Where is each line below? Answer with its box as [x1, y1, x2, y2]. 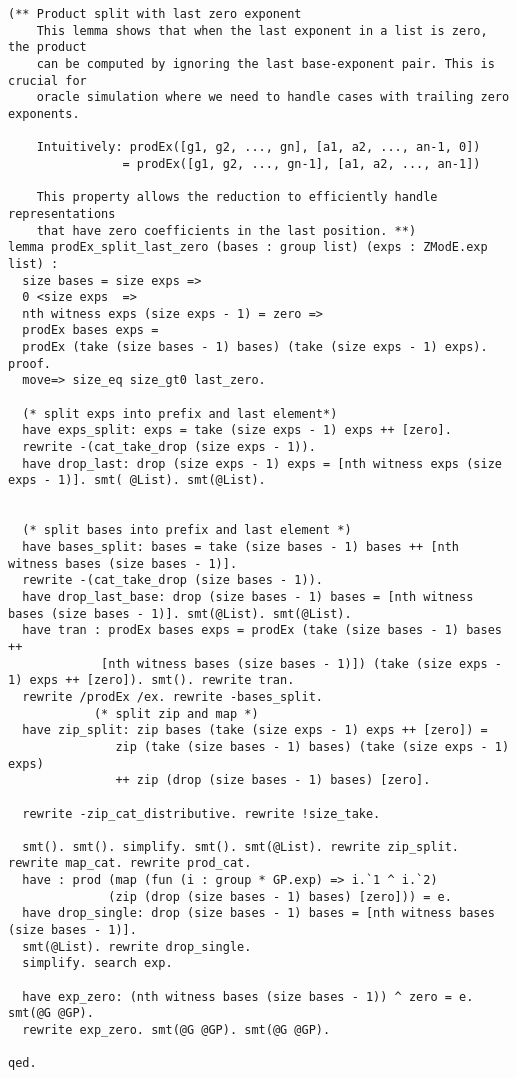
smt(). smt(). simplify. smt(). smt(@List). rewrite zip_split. [22, 839, 460, 854]
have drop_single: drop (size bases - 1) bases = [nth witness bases [22, 906, 495, 921]
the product [8, 40, 87, 55]
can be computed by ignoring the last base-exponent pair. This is [36, 56, 495, 71]
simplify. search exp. [22, 956, 173, 971]
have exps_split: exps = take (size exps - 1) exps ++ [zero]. [22, 423, 452, 438]
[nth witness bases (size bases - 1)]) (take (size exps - [101, 656, 502, 671]
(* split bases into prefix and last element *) [22, 523, 352, 538]
